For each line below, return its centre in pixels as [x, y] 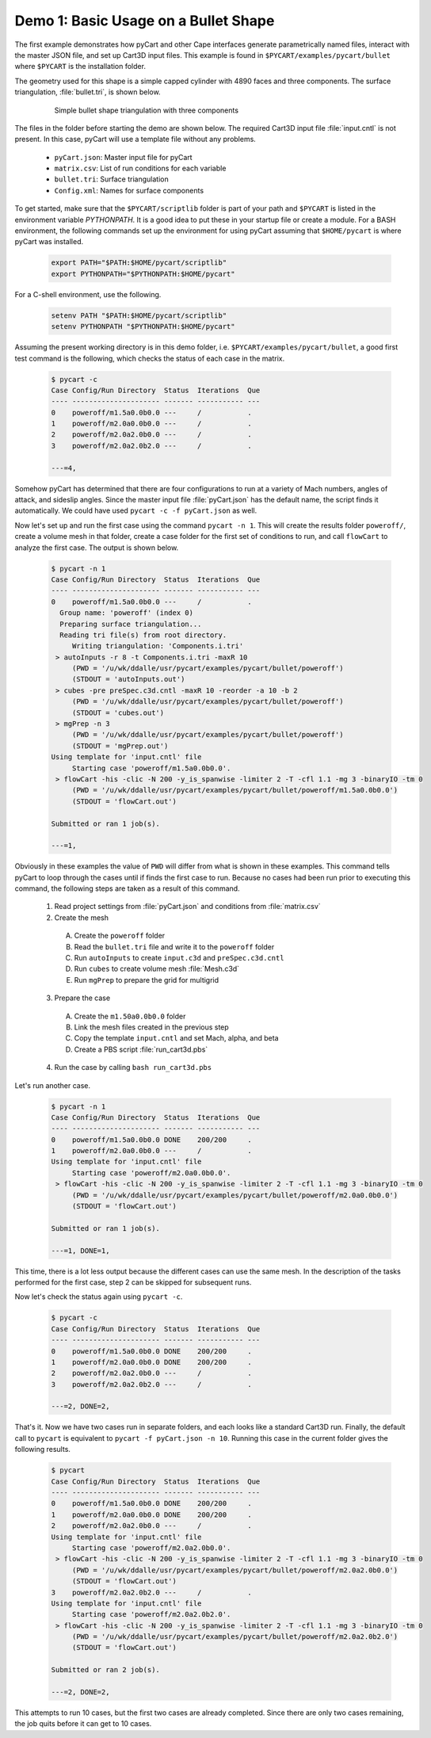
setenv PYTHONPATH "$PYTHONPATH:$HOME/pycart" [143, 327]
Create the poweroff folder [120, 936]
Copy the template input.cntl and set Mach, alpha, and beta [176, 1038]
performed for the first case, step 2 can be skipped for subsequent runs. [133, 1282]
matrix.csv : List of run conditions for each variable [140, 168]
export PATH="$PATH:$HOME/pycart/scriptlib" [139, 263]
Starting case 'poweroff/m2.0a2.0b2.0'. [151, 1614]
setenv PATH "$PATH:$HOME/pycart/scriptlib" [139, 315]
